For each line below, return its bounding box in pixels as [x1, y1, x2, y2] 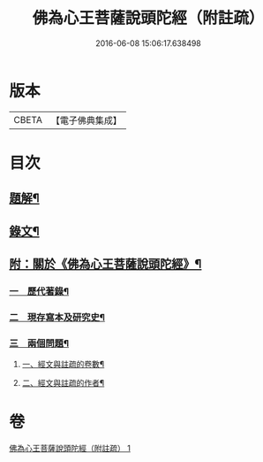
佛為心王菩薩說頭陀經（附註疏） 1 [9, 443, 131, 454]
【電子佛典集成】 [50, 114, 122, 127]
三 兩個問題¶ [9, 337, 69, 350]
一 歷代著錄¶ [9, 285, 69, 297]
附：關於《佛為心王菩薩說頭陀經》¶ [9, 257, 202, 272]
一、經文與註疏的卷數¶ [21, 359, 105, 370]
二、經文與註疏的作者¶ [21, 378, 105, 389]
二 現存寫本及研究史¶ [9, 311, 106, 323]
